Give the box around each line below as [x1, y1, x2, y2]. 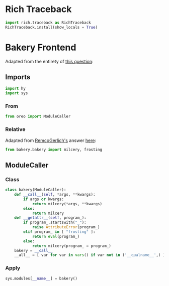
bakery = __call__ [14, 248, 53, 253]
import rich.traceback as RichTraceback [5, 20, 92, 25]
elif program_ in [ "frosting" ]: [23, 229, 96, 234]
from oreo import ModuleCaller [5, 114, 71, 119]
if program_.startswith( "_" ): [23, 220, 87, 225]
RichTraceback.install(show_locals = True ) [5, 25, 98, 30]
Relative [5, 126, 26, 133]
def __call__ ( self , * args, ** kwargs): [14, 192, 96, 197]
